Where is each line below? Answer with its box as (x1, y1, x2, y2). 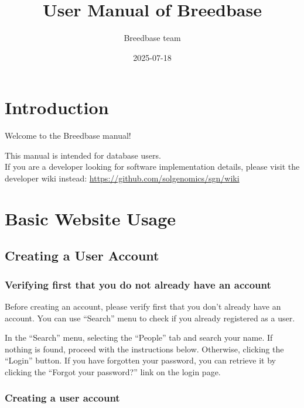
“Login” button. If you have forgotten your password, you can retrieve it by (5, 354, 276, 366)
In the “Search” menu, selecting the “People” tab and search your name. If (5, 331, 273, 344)
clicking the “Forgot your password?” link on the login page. (5, 365, 221, 378)
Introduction (5, 95, 109, 119)
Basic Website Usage (5, 206, 176, 230)
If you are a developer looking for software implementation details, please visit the (5, 160, 300, 173)
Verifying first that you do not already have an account (5, 277, 271, 292)
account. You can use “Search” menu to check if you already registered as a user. (5, 311, 295, 324)
